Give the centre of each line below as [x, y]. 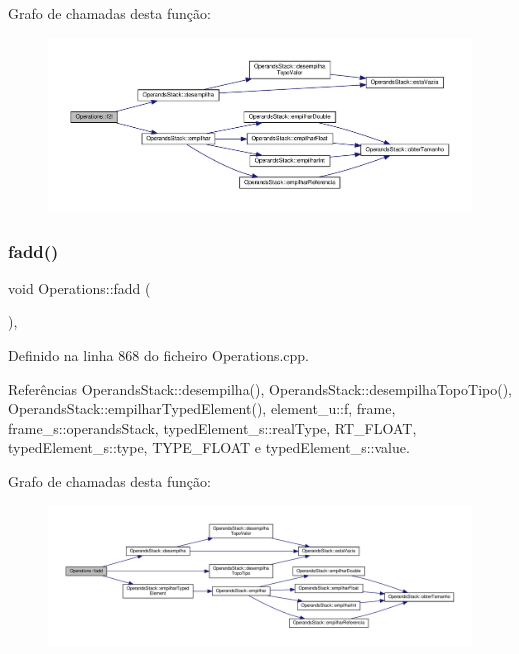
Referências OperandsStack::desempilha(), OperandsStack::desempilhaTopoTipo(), [260, 388]
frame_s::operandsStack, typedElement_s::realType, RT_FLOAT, [212, 427]
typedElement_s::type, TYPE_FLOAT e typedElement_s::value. [209, 447]
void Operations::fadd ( [79, 287]
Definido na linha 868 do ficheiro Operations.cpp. [159, 355]
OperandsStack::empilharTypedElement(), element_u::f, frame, [202, 408]
